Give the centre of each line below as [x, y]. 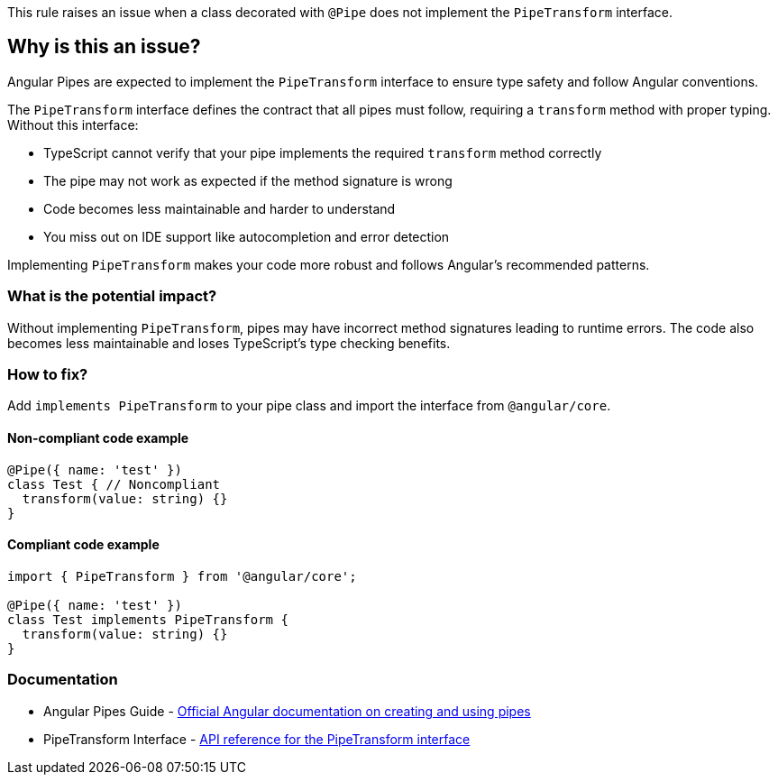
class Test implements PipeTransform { [148, 619]
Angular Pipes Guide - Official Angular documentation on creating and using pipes [287, 711]
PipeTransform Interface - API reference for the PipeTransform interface [257, 739]
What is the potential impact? [112, 296]
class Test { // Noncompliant [114, 484]
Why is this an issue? [104, 47]
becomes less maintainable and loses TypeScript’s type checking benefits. [229, 343]
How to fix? [48, 374]
